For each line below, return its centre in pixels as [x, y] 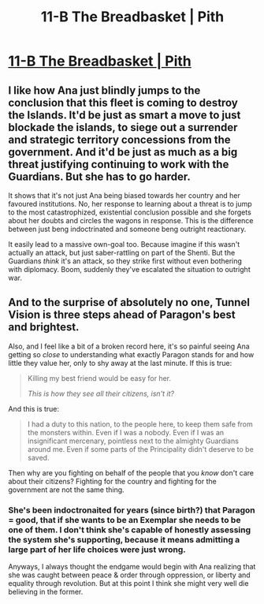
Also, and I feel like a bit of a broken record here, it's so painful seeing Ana [129, 346]
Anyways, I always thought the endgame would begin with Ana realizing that [132, 567]
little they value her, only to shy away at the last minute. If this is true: [120, 363]
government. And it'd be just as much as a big [123, 152]
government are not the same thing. [66, 490]
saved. [38, 457]
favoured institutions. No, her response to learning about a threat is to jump [130, 204]
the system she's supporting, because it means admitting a [124, 539]
